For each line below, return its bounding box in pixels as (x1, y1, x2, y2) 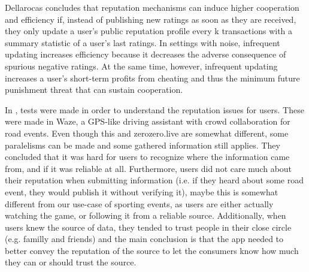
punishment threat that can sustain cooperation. (5, 83, 183, 96)
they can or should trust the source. (5, 256, 137, 268)
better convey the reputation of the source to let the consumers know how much (5, 244, 299, 256)
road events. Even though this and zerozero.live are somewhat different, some (5, 126, 289, 139)
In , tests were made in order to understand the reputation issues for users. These (5, 103, 304, 116)
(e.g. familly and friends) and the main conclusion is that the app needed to (5, 232, 284, 245)
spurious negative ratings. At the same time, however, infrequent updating (5, 59, 278, 72)
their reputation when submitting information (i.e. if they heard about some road (5, 174, 304, 186)
